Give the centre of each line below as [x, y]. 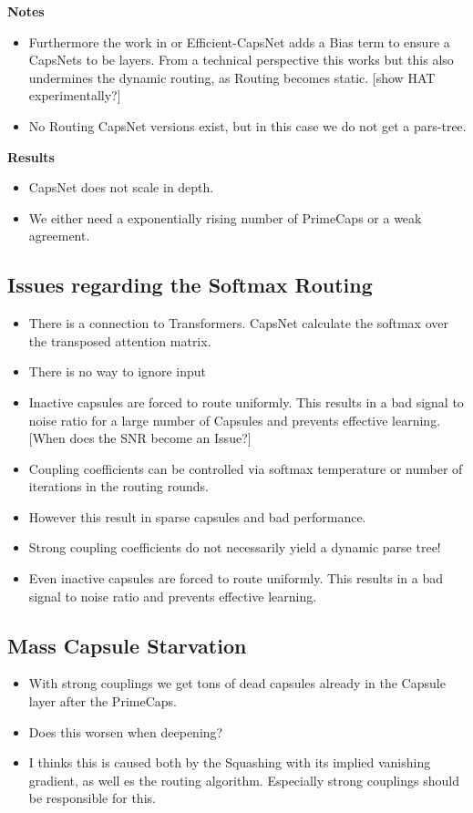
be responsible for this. [92, 798]
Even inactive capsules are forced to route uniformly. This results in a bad [236, 578]
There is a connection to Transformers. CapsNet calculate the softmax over [238, 323]
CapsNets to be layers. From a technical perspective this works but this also [241, 60]
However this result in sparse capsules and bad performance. [197, 516]
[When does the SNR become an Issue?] [140, 438]
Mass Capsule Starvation [127, 645]
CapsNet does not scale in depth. [121, 187]
